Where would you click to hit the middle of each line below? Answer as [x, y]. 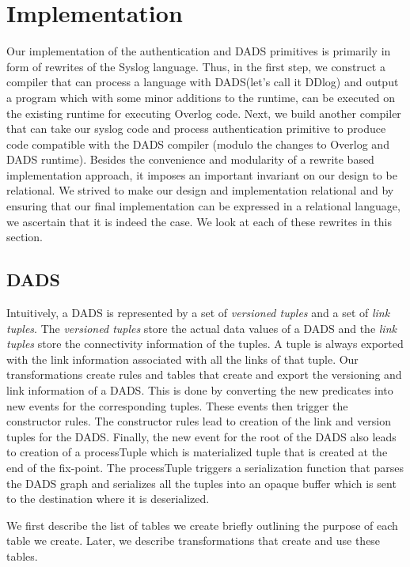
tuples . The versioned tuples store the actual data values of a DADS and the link [201, 328]
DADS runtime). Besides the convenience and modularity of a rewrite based [190, 159]
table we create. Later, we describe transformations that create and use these [194, 541]
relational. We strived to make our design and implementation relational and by [200, 190]
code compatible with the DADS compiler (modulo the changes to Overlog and [198, 144]
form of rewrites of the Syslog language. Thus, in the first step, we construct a [196, 66]
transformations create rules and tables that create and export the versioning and [204, 374]
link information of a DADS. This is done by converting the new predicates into [200, 390]
